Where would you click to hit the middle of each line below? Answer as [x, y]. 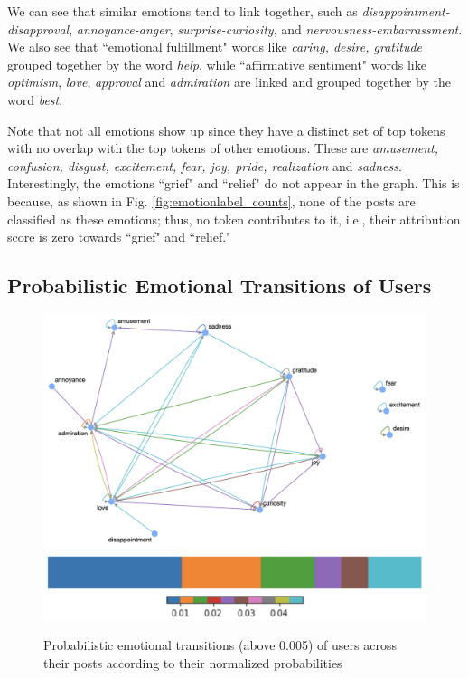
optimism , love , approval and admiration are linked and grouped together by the [229, 82]
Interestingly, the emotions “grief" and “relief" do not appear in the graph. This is [234, 183]
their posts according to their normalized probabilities [193, 662]
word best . [35, 99]
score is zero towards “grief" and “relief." [119, 237]
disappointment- [406, 11]
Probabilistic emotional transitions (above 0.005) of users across [220, 645]
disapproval [38, 29]
